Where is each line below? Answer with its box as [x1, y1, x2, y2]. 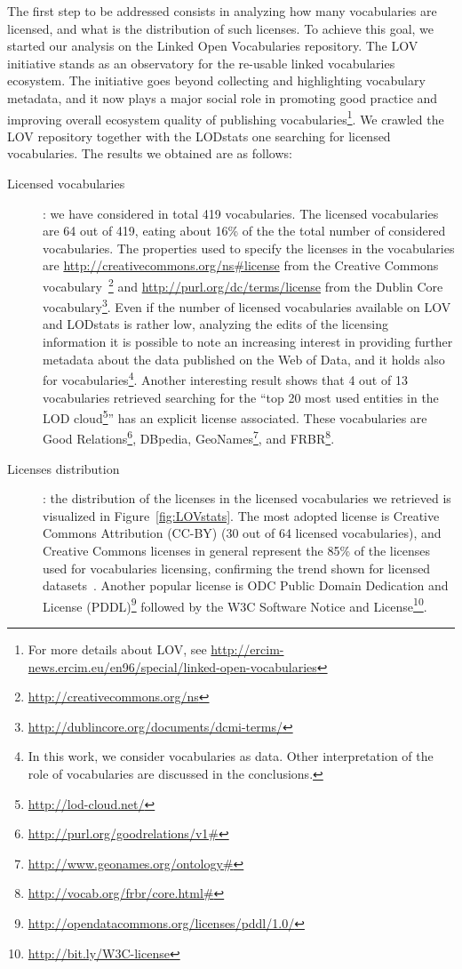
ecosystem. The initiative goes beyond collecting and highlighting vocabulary [7, 71, 426, 90]
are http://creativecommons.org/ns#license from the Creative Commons [43, 256, 439, 275]
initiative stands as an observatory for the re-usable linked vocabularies [7, 53, 395, 72]
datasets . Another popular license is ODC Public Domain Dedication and [43, 576, 449, 595]
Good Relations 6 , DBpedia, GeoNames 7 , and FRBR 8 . [43, 427, 335, 447]
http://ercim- [211, 640, 284, 658]
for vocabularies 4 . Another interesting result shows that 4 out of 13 [43, 368, 408, 388]
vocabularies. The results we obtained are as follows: [7, 144, 292, 163]
